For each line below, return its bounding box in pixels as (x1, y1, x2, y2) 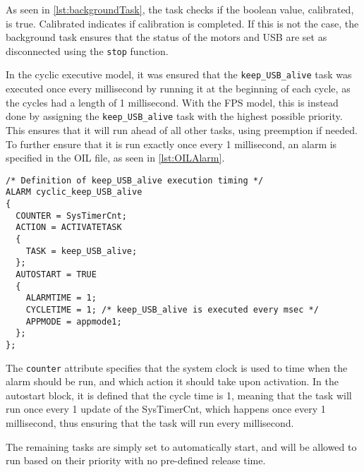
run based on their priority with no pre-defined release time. (6, 453, 266, 468)
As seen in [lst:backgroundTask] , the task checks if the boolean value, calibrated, (6, 2, 354, 16)
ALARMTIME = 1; (25, 293, 97, 303)
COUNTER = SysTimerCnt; (16, 210, 127, 221)
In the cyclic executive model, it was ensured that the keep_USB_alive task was (6, 67, 352, 82)
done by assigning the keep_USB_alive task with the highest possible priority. (6, 109, 343, 123)
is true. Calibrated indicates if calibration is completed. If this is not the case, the (6, 16, 359, 30)
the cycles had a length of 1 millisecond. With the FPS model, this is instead (6, 95, 339, 109)
